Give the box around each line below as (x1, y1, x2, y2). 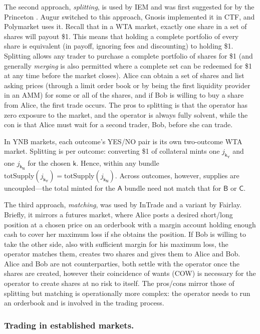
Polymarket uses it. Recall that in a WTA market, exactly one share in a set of (4, 21, 247, 32)
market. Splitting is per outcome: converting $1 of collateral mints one (4, 146, 220, 156)
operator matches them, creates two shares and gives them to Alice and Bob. (4, 248, 240, 259)
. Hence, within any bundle (76, 157, 159, 168)
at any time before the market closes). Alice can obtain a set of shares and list (4, 70, 244, 81)
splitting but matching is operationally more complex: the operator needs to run (4, 287, 250, 298)
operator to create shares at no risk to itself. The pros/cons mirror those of (4, 278, 234, 288)
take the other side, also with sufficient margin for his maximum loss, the (4, 238, 228, 249)
